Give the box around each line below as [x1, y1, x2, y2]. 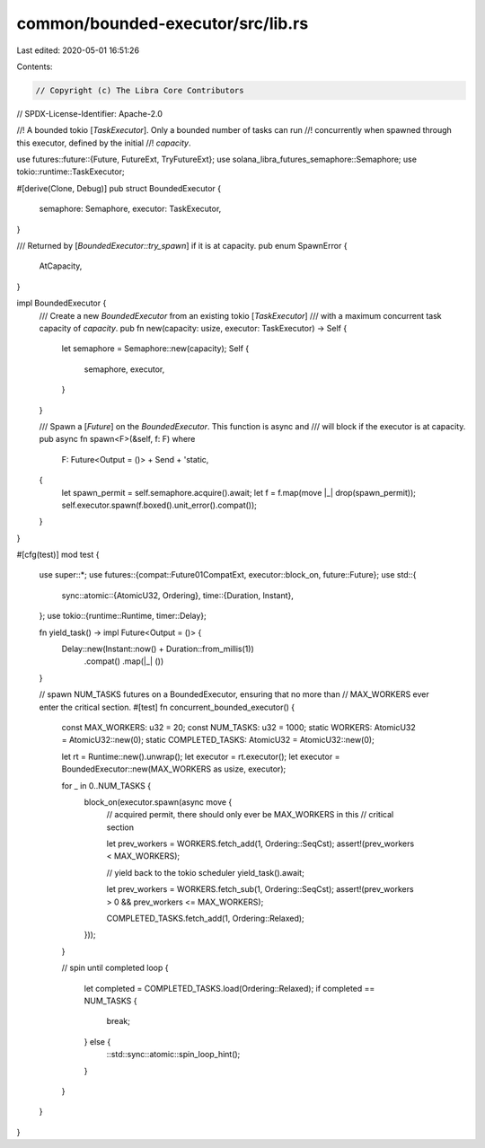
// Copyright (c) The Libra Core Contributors [35, 85, 244, 95]
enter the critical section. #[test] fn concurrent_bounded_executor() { [39, 702, 295, 712]
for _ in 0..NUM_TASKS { [61, 780, 152, 790]
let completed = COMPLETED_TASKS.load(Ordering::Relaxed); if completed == [84, 983, 375, 993]
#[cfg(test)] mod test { [16, 549, 100, 561]
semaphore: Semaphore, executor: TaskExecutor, [39, 203, 222, 215]
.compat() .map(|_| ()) [84, 656, 164, 667]
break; [106, 1016, 130, 1027]
